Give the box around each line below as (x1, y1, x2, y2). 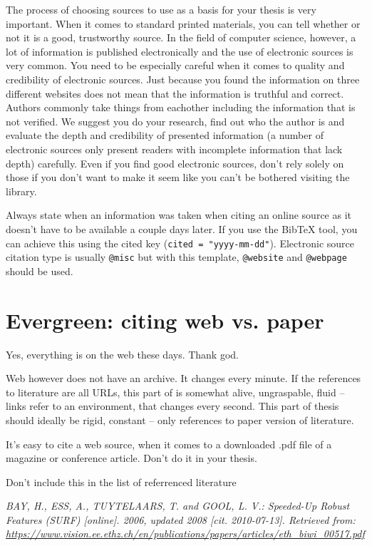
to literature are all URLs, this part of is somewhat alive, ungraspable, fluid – (6, 384, 345, 399)
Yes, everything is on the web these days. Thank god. (6, 346, 239, 361)
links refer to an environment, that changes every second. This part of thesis (6, 398, 339, 413)
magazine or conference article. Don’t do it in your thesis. (6, 450, 257, 465)
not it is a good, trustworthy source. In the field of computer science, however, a (6, 30, 356, 45)
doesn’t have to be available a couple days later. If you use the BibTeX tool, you (6, 221, 358, 236)
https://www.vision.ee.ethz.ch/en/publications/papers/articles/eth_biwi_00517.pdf (6, 526, 365, 541)
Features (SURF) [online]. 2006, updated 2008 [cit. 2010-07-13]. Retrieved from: (6, 512, 356, 527)
